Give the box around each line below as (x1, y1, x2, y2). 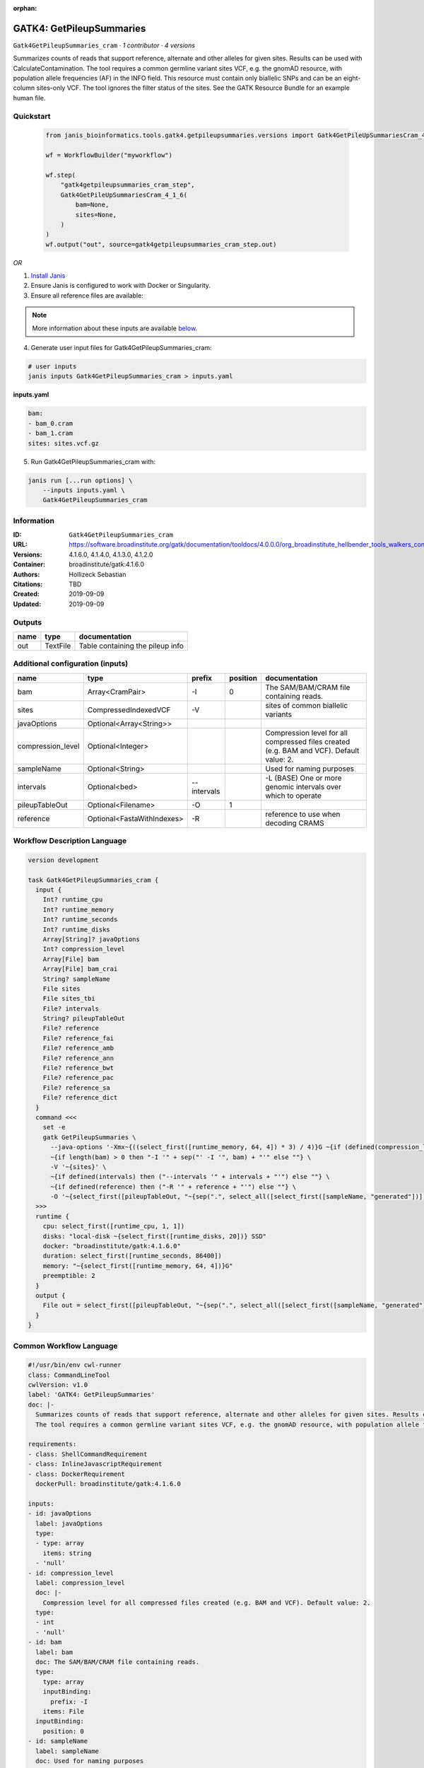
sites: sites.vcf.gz (28, 439, 99, 447)
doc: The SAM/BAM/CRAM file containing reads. (35, 1658, 200, 1666)
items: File (42, 1707, 85, 1715)
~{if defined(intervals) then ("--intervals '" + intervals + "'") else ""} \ (50, 1173, 330, 1181)
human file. (13, 93, 46, 102)
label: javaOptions (35, 1519, 103, 1528)
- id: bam (28, 1638, 62, 1646)
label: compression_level (35, 1578, 125, 1587)
